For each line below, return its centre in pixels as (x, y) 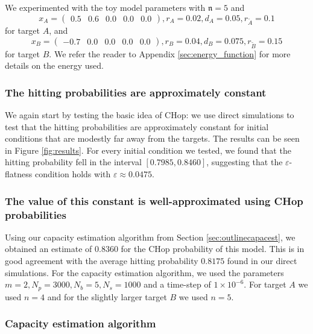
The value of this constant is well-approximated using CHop (154, 200)
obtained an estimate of (49, 249)
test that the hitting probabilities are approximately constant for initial (137, 126)
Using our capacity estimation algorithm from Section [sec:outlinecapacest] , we (150, 237)
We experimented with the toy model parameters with (105, 7)
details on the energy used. (54, 65)
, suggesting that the (245, 162)
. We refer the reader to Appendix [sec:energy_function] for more (170, 53)
